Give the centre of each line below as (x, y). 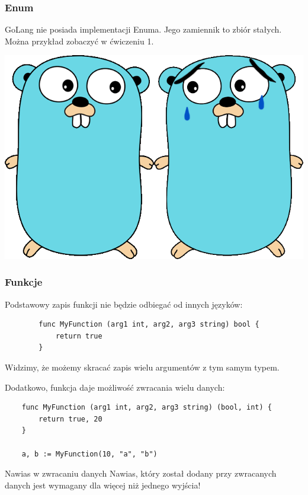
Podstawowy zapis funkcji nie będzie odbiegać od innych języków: (124, 304)
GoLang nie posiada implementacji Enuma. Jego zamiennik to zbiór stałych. (143, 29)
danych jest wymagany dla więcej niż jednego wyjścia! (103, 485)
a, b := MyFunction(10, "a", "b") (89, 454)
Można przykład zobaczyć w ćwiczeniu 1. (79, 41)
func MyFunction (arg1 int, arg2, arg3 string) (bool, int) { (147, 408)
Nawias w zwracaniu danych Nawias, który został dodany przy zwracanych (141, 473)
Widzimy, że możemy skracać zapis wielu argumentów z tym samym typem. (142, 367)
